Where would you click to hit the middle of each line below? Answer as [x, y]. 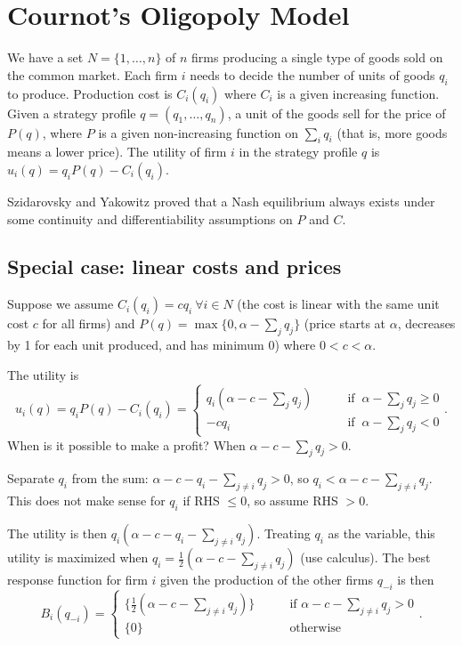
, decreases [426, 323]
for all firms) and [89, 323]
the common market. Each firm [93, 74]
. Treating [284, 533]
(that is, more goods [392, 132]
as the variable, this [381, 533]
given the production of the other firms [266, 580]
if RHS [201, 501]
